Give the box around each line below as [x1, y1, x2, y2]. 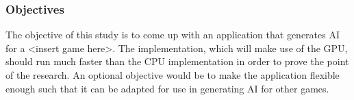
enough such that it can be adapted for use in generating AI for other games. [5, 81, 329, 95]
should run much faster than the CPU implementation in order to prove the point [5, 54, 349, 68]
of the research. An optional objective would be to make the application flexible [5, 68, 340, 82]
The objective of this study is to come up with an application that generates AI [5, 27, 340, 42]
